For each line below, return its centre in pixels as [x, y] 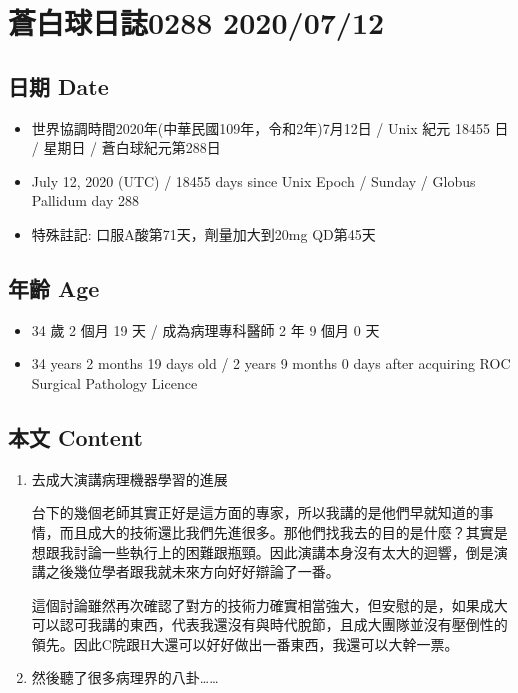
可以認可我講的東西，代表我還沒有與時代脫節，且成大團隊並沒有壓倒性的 [269, 624]
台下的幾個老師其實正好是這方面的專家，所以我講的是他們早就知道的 [255, 512]
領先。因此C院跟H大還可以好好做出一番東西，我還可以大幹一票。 [245, 643]
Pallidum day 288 [85, 200]
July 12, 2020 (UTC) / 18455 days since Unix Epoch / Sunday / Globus [253, 180]
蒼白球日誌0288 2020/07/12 [196, 22]
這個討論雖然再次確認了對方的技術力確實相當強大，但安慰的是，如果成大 [269, 604]
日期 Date [58, 85]
